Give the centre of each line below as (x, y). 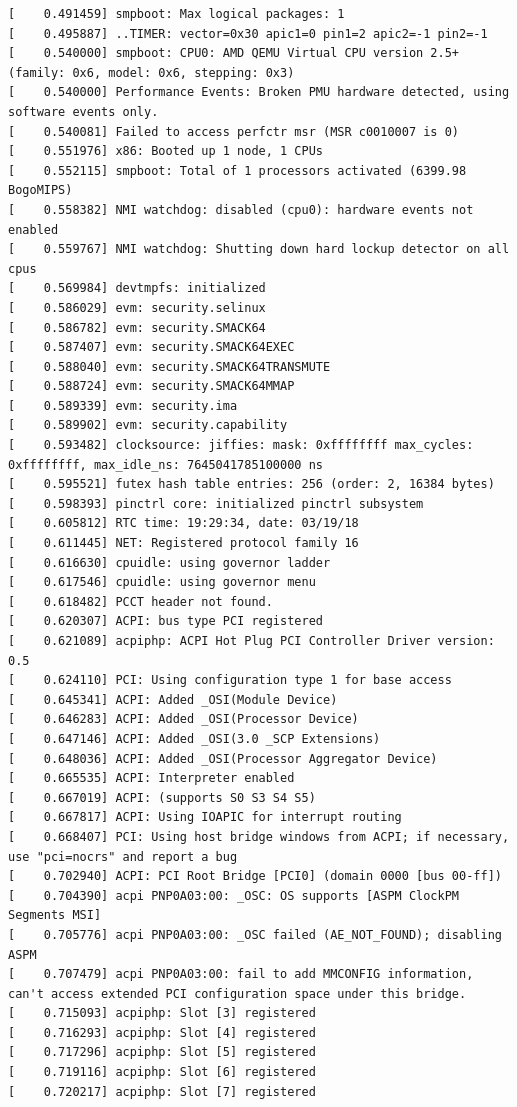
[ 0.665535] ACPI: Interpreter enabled (151, 778)
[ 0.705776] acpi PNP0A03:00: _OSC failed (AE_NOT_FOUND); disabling (255, 934)
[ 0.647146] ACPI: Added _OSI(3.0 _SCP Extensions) (194, 738)
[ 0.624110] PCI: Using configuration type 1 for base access (230, 680)
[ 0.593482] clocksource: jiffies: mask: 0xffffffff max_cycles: (241, 445)
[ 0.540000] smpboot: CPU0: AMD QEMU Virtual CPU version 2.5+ (234, 53)
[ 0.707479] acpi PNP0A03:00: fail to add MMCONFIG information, (241, 974)
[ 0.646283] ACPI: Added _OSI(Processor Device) (183, 719)
